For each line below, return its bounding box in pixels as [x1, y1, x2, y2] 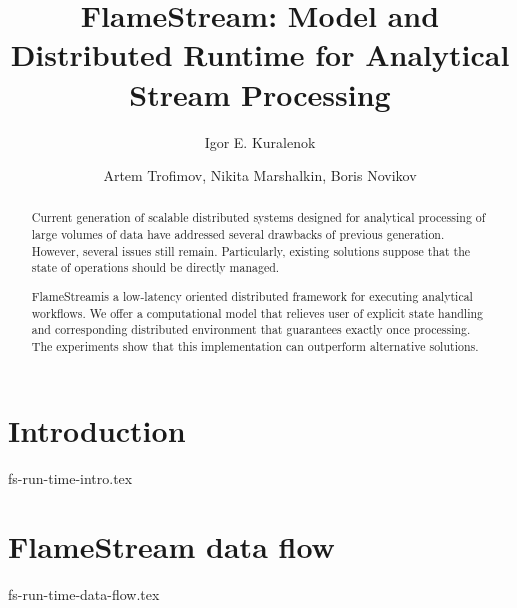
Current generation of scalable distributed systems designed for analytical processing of [31, 209, 486, 226]
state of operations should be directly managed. [31, 259, 280, 276]
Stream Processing [129, 73, 391, 114]
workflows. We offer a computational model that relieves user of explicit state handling [31, 304, 484, 321]
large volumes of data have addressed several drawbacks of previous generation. [31, 226, 445, 243]
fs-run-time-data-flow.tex [8, 584, 160, 605]
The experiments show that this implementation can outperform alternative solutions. [31, 337, 479, 354]
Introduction [8, 409, 186, 450]
